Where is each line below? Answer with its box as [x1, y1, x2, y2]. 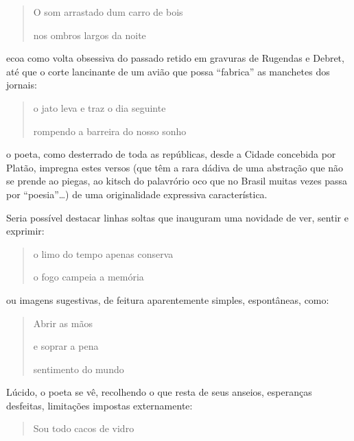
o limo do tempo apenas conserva [33, 246, 174, 261]
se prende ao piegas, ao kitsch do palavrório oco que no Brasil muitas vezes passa [6, 174, 348, 188]
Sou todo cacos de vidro [33, 421, 134, 436]
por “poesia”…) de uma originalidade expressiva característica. [6, 187, 268, 201]
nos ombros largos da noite [33, 27, 146, 42]
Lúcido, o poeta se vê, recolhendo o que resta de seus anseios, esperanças [6, 385, 312, 399]
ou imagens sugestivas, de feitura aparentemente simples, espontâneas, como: [6, 292, 329, 307]
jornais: [6, 78, 37, 92]
